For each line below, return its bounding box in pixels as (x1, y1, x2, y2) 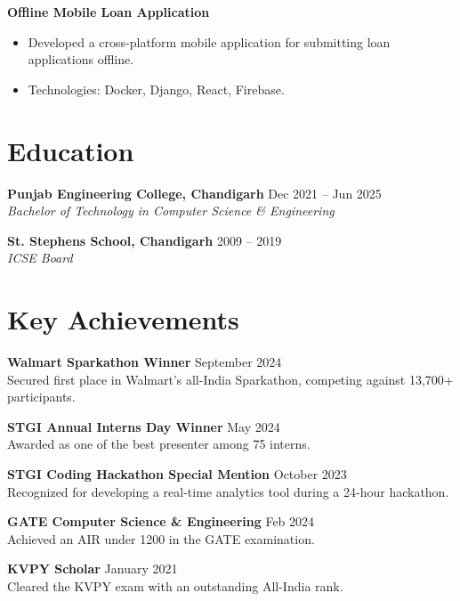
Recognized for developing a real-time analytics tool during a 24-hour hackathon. (7, 482, 449, 500)
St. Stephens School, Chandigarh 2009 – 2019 (7, 231, 282, 249)
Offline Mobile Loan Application (7, 3, 210, 20)
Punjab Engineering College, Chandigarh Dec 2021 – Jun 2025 (7, 183, 382, 202)
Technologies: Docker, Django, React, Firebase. (28, 79, 285, 98)
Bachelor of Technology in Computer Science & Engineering (7, 201, 335, 220)
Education (7, 132, 134, 168)
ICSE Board (7, 248, 73, 267)
